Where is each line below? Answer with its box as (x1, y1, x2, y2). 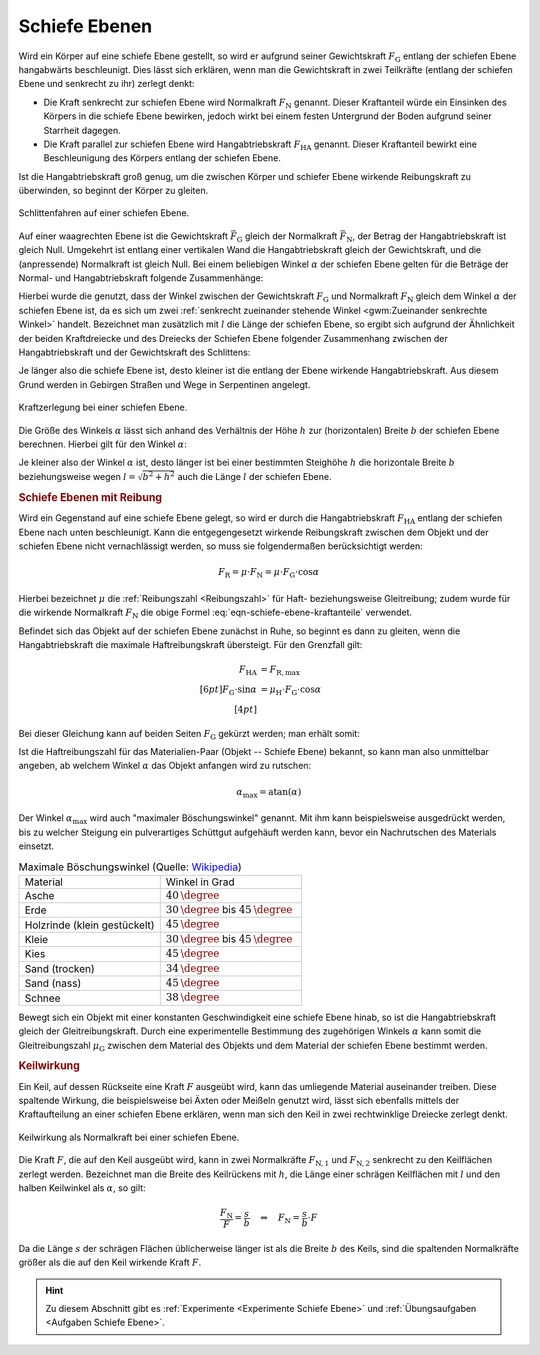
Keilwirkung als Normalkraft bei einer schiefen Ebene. (18, 1131, 240, 1143)
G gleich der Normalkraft (236, 230, 338, 244)
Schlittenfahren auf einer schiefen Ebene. (18, 207, 190, 219)
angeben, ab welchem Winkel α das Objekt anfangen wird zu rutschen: (18, 760, 312, 772)
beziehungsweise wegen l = (18, 470, 136, 482)
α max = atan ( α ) (236, 786, 302, 800)
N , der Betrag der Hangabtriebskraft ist (346, 230, 507, 244)
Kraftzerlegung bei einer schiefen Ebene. (18, 401, 188, 414)
